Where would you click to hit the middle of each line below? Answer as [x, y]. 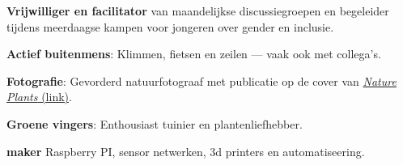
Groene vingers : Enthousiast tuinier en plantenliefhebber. [155, 123]
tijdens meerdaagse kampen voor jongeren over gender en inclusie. [170, 26]
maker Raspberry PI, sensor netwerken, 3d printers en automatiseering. [186, 151]
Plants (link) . [39, 97]
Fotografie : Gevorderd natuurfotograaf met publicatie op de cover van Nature [201, 80]
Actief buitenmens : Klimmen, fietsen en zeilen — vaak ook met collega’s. [194, 54]
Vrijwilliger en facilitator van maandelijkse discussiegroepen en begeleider [198, 11]
